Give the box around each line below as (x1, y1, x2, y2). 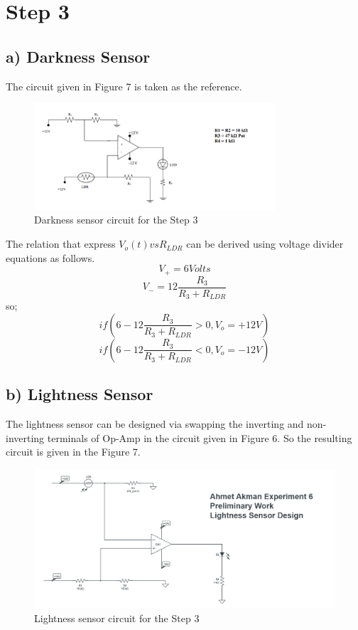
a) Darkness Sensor (6, 45, 151, 67)
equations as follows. (6, 250, 95, 265)
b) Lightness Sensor (6, 383, 153, 405)
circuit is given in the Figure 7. (6, 444, 141, 459)
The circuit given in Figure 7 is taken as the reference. (6, 78, 242, 93)
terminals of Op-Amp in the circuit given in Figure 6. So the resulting (47, 430, 352, 445)
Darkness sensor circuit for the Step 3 (34, 212, 198, 227)
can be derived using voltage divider (186, 236, 344, 251)
